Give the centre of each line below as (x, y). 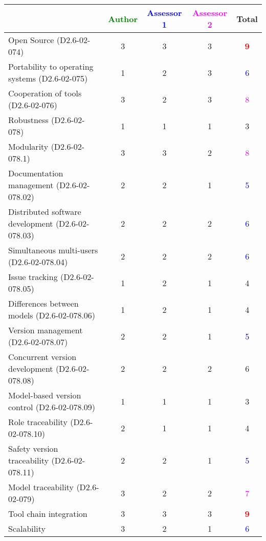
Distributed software (45, 212)
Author (123, 18)
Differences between (43, 303)
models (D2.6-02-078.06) (52, 315)
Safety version (33, 448)
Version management (46, 330)
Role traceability (38, 422)
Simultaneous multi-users (53, 250)
